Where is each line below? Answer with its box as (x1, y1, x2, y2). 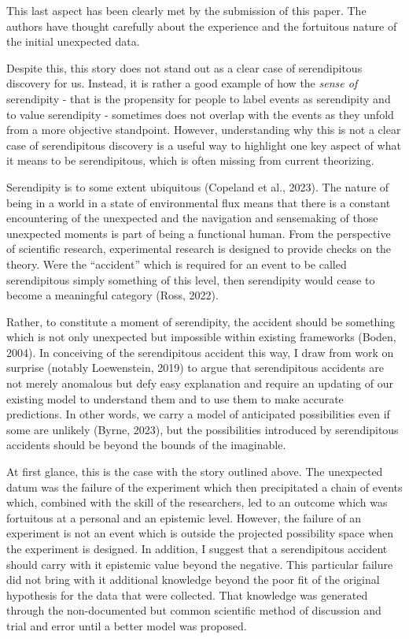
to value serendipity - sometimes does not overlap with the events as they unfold (6, 106, 394, 122)
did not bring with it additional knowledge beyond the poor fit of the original (6, 571, 380, 588)
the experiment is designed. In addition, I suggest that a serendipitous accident (6, 541, 388, 556)
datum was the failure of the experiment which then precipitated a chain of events (6, 478, 403, 495)
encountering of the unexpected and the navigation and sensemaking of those (6, 210, 378, 226)
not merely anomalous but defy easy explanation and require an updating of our (6, 375, 393, 392)
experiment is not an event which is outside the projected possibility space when (6, 525, 394, 541)
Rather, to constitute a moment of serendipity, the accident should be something (6, 313, 396, 329)
